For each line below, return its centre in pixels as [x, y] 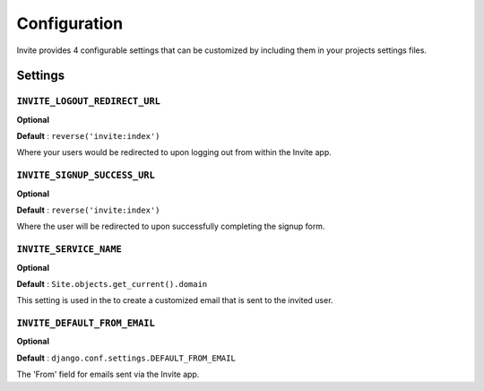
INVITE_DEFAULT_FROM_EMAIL [86, 323]
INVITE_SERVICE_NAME [69, 249]
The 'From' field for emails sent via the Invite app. [108, 374]
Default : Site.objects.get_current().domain [112, 283]
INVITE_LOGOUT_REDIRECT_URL [89, 101]
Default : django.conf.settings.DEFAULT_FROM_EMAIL [126, 358]
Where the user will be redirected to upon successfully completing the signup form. [171, 226]
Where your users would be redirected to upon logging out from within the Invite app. [174, 152]
